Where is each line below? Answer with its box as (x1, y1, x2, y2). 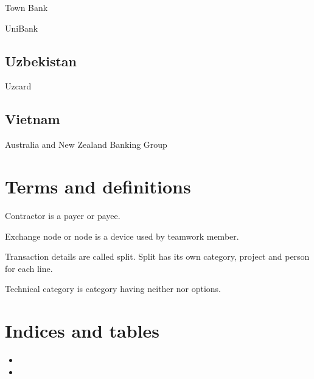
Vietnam (5, 110, 60, 128)
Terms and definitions (5, 173, 191, 198)
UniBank (5, 21, 38, 34)
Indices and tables (5, 318, 160, 343)
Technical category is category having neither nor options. (5, 282, 221, 295)
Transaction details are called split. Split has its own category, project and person (5, 250, 310, 263)
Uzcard (5, 80, 32, 92)
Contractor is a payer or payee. (5, 209, 120, 221)
